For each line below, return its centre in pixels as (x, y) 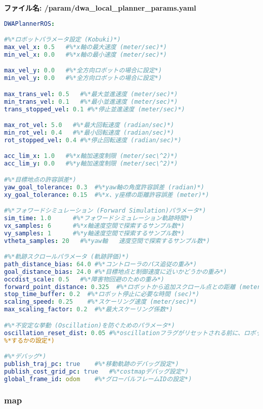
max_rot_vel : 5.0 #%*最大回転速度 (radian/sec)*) (89, 125)
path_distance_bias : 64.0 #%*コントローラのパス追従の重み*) (101, 264)
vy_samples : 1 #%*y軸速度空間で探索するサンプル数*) (95, 233)
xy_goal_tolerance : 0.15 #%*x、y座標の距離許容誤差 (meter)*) (107, 195)
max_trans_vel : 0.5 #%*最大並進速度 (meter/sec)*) (91, 94)
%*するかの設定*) (29, 340)
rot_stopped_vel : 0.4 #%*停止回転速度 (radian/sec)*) (93, 140)
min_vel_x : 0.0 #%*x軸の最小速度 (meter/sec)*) (85, 54)
